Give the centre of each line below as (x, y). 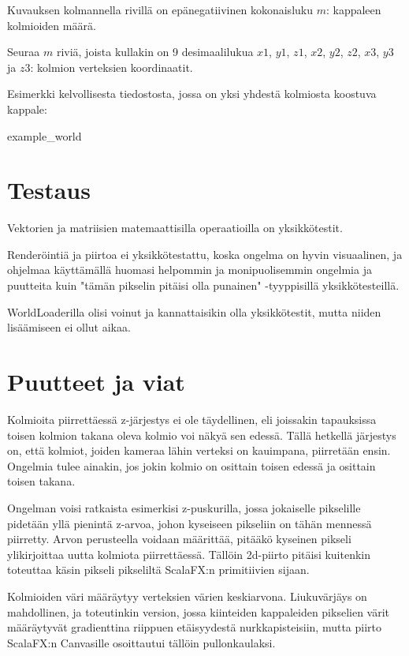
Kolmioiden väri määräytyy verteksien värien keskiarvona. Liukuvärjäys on (187, 596)
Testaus (49, 190)
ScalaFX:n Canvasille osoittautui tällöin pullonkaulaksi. (141, 642)
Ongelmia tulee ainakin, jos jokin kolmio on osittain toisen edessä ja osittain (191, 465)
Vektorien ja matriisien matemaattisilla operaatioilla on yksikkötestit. (175, 228)
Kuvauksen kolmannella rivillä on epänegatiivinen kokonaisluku (160, 9)
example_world (45, 135)
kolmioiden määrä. (52, 25)
